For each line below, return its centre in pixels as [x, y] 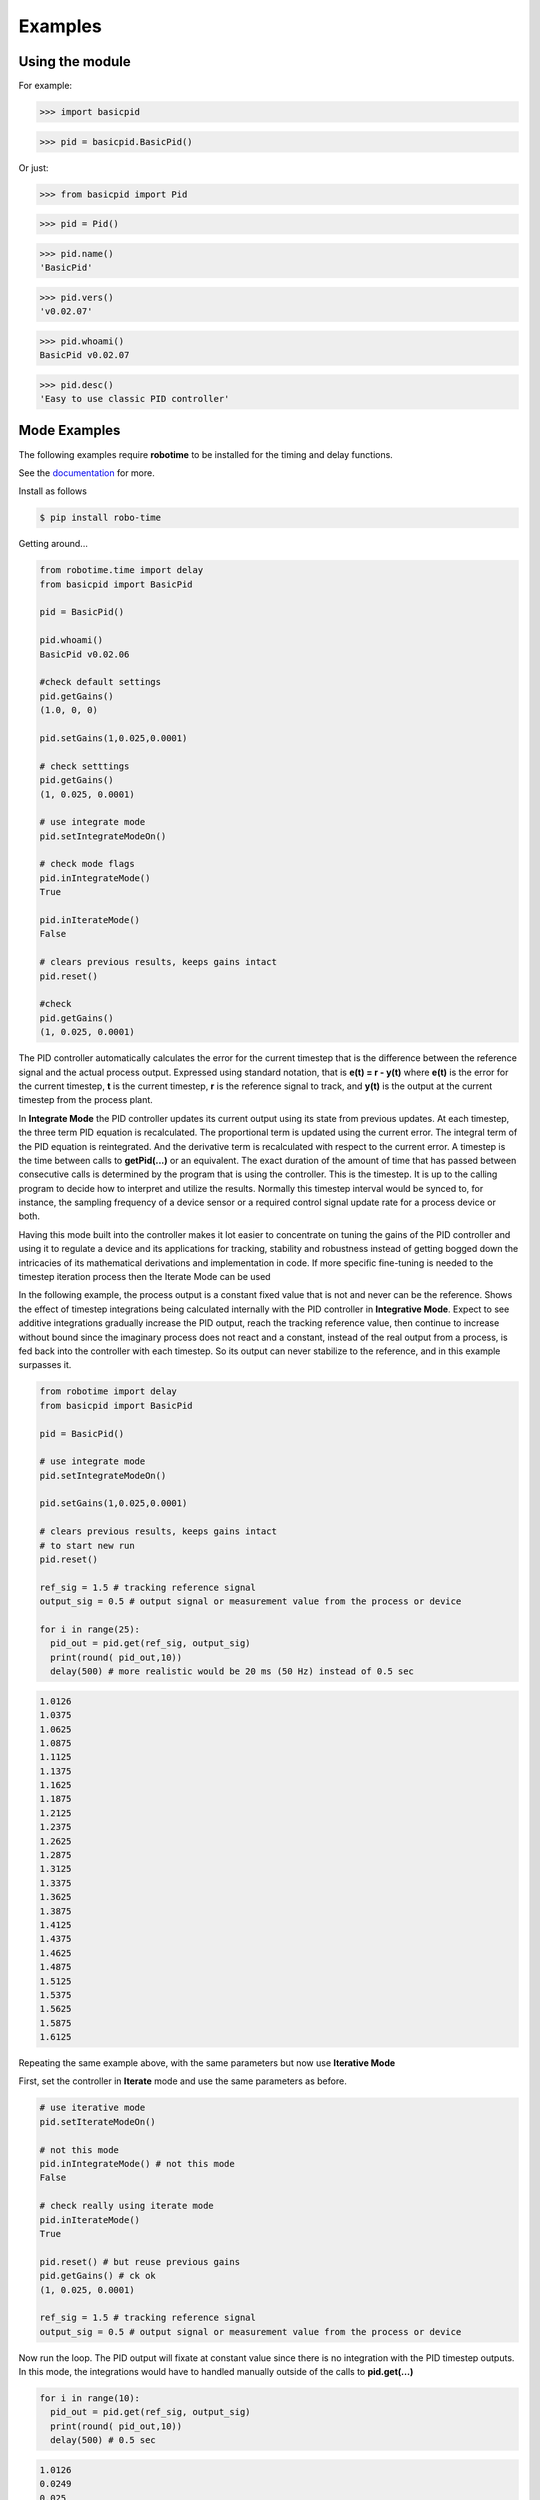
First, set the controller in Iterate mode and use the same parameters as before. [182, 2081]
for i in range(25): [89, 1629]
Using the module [74, 61]
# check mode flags [87, 864]
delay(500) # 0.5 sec [103, 2440]
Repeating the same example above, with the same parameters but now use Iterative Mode [207, 2063]
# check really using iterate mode [126, 2206]
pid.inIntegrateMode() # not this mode [137, 2164]
